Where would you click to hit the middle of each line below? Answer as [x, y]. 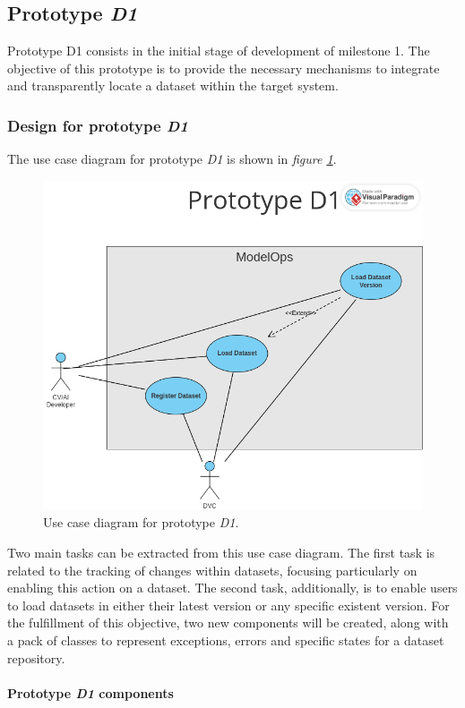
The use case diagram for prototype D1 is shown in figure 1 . [172, 159]
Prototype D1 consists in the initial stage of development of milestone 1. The [219, 51]
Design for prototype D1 [98, 125]
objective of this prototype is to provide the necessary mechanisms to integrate [224, 68]
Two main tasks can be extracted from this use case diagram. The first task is [221, 552]
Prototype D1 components [90, 692]
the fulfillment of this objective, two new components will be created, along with [228, 623]
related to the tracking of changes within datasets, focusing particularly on [212, 570]
